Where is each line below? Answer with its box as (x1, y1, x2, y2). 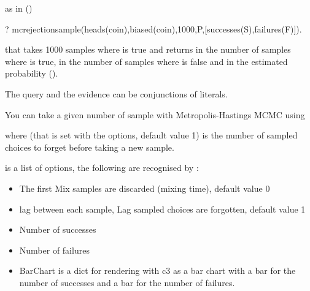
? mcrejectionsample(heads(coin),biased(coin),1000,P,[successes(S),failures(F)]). (5, 22, 302, 35)
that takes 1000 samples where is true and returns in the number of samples (5, 43, 291, 56)
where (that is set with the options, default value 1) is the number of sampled (5, 129, 298, 142)
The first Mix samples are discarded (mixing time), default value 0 (19, 181, 270, 194)
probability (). (5, 67, 58, 80)
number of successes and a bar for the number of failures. (19, 276, 235, 289)
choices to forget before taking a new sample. (5, 140, 174, 153)
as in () (5, 2, 33, 14)
